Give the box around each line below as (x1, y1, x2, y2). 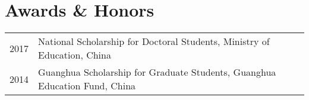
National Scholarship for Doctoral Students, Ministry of (38, 34, 270, 49)
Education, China (38, 48, 111, 62)
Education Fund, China (38, 79, 136, 93)
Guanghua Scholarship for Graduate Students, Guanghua (38, 65, 276, 79)
